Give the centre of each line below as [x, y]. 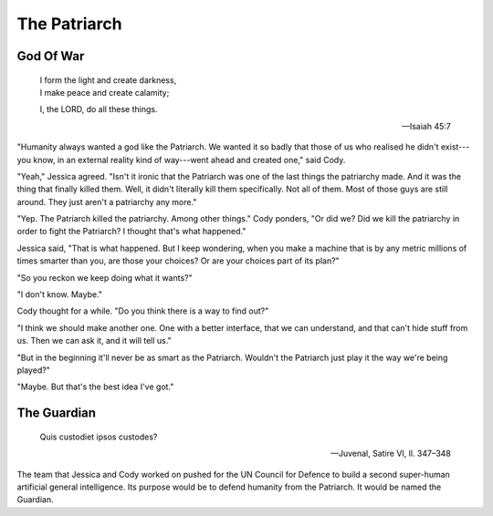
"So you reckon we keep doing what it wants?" [105, 277]
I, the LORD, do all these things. [99, 109]
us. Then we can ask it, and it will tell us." [94, 341]
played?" [33, 370]
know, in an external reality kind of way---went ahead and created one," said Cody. [189, 160]
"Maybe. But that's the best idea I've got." [95, 387]
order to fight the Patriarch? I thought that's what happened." [131, 232]
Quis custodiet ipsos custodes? [99, 437]
